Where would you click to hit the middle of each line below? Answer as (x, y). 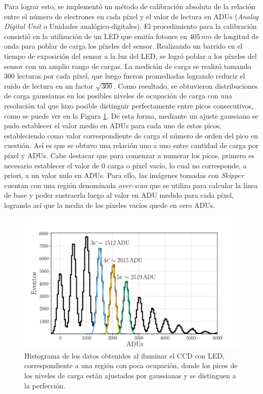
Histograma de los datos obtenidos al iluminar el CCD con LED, (124, 355)
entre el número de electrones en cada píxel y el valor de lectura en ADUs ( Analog (131, 16)
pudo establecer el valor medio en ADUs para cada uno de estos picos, (113, 126)
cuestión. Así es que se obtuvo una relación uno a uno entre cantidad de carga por (131, 145)
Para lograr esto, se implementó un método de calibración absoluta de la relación (130, 6)
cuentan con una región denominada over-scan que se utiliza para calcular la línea (131, 185)
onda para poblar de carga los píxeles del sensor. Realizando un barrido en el (123, 46)
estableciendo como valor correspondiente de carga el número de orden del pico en (131, 135)
